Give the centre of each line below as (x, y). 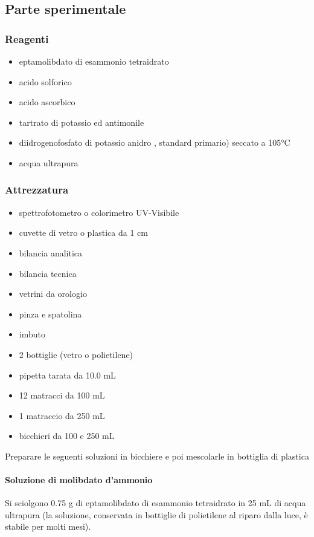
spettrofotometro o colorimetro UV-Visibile (99, 212)
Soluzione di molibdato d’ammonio (79, 480)
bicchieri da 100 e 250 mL (67, 436)
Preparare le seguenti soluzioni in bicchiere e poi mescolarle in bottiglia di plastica (157, 456)
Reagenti (27, 38)
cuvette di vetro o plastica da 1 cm (83, 233)
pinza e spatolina (50, 314)
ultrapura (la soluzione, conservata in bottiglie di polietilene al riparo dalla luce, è (156, 514)
